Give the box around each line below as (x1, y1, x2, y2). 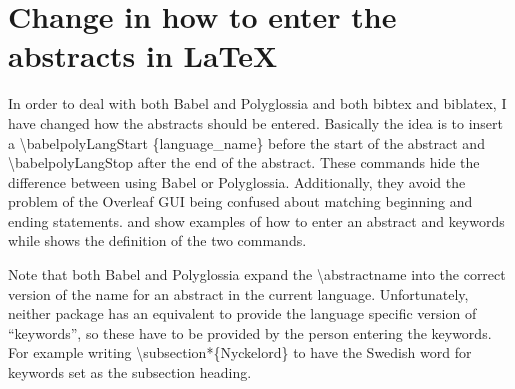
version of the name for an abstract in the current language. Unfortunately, (8, 283, 469, 304)
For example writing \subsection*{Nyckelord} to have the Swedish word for (8, 342, 472, 363)
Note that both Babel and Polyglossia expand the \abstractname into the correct (8, 264, 506, 285)
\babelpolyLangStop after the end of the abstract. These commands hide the (8, 152, 480, 173)
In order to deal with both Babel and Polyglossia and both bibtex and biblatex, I (8, 93, 507, 114)
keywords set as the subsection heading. (8, 362, 252, 383)
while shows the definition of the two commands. (8, 230, 307, 251)
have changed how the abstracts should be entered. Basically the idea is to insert (8, 112, 504, 133)
